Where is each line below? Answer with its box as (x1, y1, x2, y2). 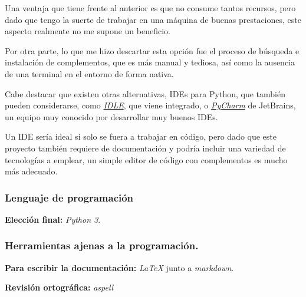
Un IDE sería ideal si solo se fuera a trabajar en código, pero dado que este (5, 130, 277, 143)
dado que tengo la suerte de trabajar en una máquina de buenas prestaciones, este (5, 13, 301, 25)
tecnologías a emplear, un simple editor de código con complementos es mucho (5, 153, 288, 166)
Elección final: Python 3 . (5, 213, 101, 225)
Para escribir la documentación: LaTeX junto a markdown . (5, 261, 234, 273)
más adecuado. (5, 165, 58, 177)
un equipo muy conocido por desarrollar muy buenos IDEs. (5, 110, 218, 123)
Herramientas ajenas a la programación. (5, 238, 199, 253)
